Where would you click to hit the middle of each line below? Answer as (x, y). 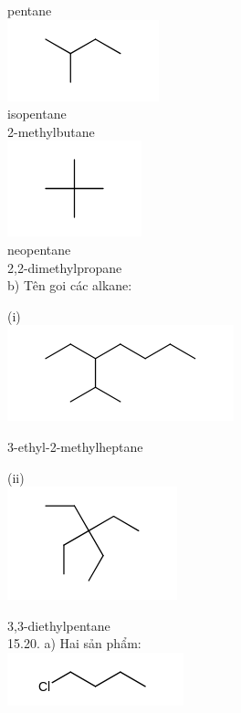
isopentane (37, 114)
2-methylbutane (51, 131)
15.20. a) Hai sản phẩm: (74, 643)
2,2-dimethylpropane (65, 267)
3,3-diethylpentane (59, 625)
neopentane (39, 249)
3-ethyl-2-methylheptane (75, 446)
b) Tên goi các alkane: (70, 285)
